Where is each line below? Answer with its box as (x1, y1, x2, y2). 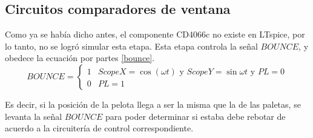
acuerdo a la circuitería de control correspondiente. (5, 122, 194, 134)
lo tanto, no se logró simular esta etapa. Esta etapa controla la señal (5, 39, 258, 52)
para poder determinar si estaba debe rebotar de (105, 110, 286, 122)
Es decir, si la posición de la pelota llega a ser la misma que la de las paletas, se (5, 97, 301, 110)
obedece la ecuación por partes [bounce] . (5, 51, 155, 64)
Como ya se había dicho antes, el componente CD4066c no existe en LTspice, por (5, 28, 305, 41)
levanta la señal (5, 110, 62, 122)
